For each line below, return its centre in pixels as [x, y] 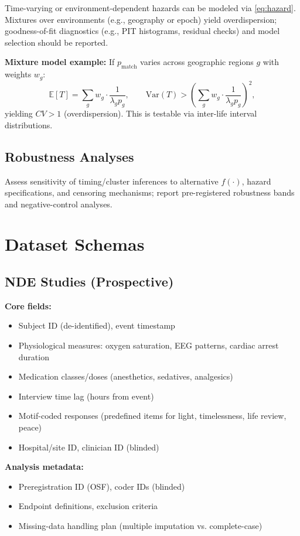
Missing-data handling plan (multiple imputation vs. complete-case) [140, 525]
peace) [30, 427]
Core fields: [28, 305]
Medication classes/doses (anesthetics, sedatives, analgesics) [126, 376]
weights [18, 74]
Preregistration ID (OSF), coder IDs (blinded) [102, 486]
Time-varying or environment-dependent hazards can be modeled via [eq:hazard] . [150, 8]
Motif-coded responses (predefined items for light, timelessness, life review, [152, 416]
